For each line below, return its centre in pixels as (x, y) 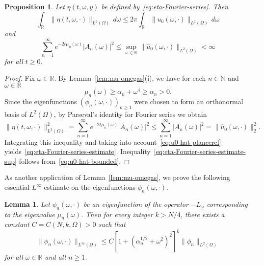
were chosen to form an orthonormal (189, 101)
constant (17, 224)
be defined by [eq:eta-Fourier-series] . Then (165, 6)
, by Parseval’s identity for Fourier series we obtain (130, 114)
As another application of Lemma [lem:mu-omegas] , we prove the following (117, 177)
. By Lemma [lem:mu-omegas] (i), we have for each (130, 77)
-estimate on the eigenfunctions (88, 187)
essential (17, 187)
